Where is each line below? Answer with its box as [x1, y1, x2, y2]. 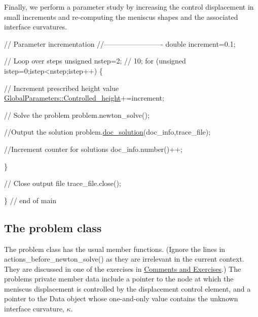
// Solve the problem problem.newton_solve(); [4, 109, 150, 120]
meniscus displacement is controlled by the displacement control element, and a [4, 283, 251, 294]
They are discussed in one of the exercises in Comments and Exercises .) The [4, 263, 241, 274]
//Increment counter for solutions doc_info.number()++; [4, 143, 182, 154]
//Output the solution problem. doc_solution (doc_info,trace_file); [4, 126, 211, 137]
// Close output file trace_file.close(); [4, 178, 121, 188]
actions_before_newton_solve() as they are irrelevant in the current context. [4, 253, 244, 264]
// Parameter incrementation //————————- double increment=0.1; [4, 38, 236, 49]
